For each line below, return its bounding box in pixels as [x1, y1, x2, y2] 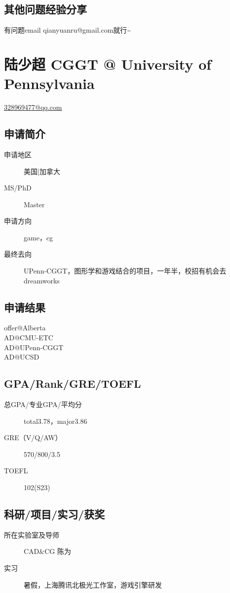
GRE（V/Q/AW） [4, 432, 62, 443]
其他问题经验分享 [4, 1, 87, 17]
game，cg [24, 232, 53, 242]
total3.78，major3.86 [24, 415, 87, 426]
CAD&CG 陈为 [24, 546, 71, 556]
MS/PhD [4, 182, 32, 193]
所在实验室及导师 [4, 529, 59, 540]
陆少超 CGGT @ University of [4, 53, 212, 74]
